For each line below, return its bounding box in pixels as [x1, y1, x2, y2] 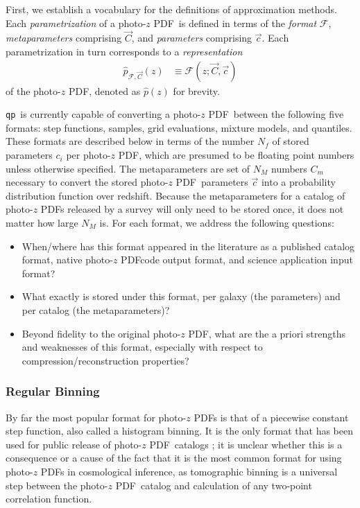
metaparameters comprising [6, 30, 122, 45]
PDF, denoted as [68, 83, 141, 98]
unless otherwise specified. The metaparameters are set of [6, 161, 250, 175]
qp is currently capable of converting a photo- [6, 107, 201, 121]
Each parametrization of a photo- [6, 15, 146, 30]
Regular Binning [6, 383, 100, 400]
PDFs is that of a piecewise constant [194, 410, 349, 424]
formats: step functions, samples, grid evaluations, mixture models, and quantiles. [6, 120, 352, 134]
